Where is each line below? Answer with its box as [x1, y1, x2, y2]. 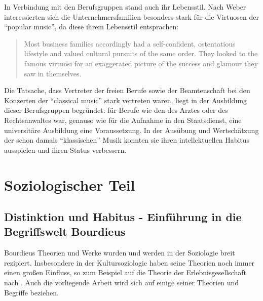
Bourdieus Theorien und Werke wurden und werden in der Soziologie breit [4, 247, 235, 258]
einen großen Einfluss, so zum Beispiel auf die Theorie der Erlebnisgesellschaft [4, 267, 247, 278]
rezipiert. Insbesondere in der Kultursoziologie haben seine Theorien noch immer [4, 257, 255, 268]
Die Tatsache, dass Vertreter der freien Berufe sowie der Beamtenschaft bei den [4, 85, 250, 96]
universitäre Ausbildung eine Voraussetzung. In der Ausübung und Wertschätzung [4, 124, 259, 135]
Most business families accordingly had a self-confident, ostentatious [24, 38, 236, 49]
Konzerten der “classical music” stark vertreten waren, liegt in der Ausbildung [4, 95, 247, 105]
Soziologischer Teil [4, 174, 135, 195]
